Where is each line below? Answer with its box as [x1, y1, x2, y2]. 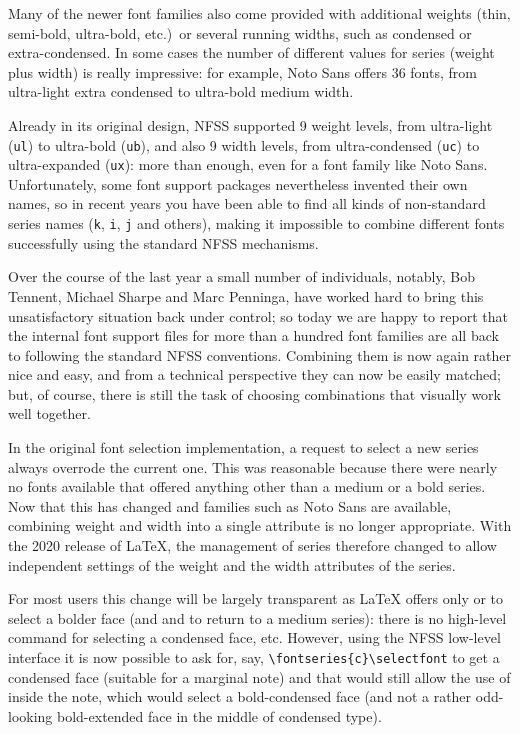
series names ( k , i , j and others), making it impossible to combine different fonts [8, 213, 505, 234]
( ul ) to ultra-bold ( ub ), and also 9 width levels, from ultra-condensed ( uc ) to [8, 134, 480, 155]
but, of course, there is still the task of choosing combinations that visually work [8, 383, 501, 404]
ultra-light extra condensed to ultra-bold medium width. [8, 81, 354, 102]
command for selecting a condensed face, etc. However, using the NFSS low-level [8, 627, 501, 648]
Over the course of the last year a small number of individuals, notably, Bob [8, 266, 475, 287]
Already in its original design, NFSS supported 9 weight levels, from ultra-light [8, 114, 493, 135]
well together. [8, 403, 91, 424]
